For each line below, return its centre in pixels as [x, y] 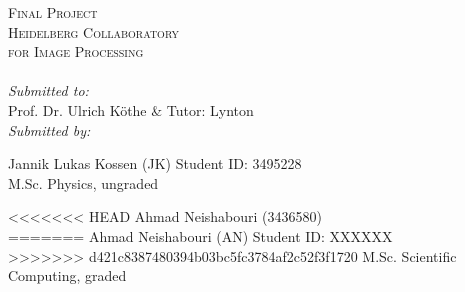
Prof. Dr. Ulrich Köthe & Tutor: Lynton [131, 109]
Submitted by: [49, 129]
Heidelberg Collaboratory [93, 31]
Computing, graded [67, 275]
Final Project [53, 12]
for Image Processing [76, 51]
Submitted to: [48, 90]
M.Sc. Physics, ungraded [83, 182]
